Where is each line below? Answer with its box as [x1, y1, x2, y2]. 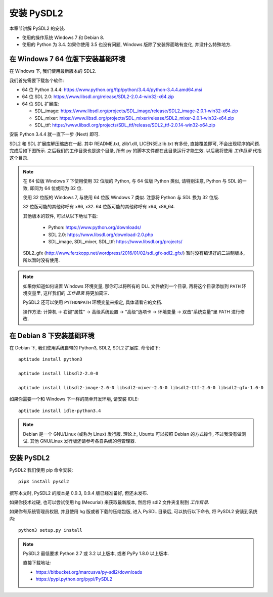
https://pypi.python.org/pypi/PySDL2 [35, 576, 113, 582]
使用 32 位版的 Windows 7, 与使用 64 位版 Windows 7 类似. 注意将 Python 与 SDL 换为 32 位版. [23, 195, 219, 201]
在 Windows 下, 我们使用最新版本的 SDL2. [9, 68, 97, 74]
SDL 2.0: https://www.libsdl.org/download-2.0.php [48, 232, 154, 238]
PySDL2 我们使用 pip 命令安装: [9, 467, 73, 473]
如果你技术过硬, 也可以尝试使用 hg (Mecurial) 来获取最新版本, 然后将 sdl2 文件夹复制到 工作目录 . [9, 499, 209, 506]
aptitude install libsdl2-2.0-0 [18, 371, 99, 377]
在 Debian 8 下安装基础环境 [9, 331, 95, 340]
